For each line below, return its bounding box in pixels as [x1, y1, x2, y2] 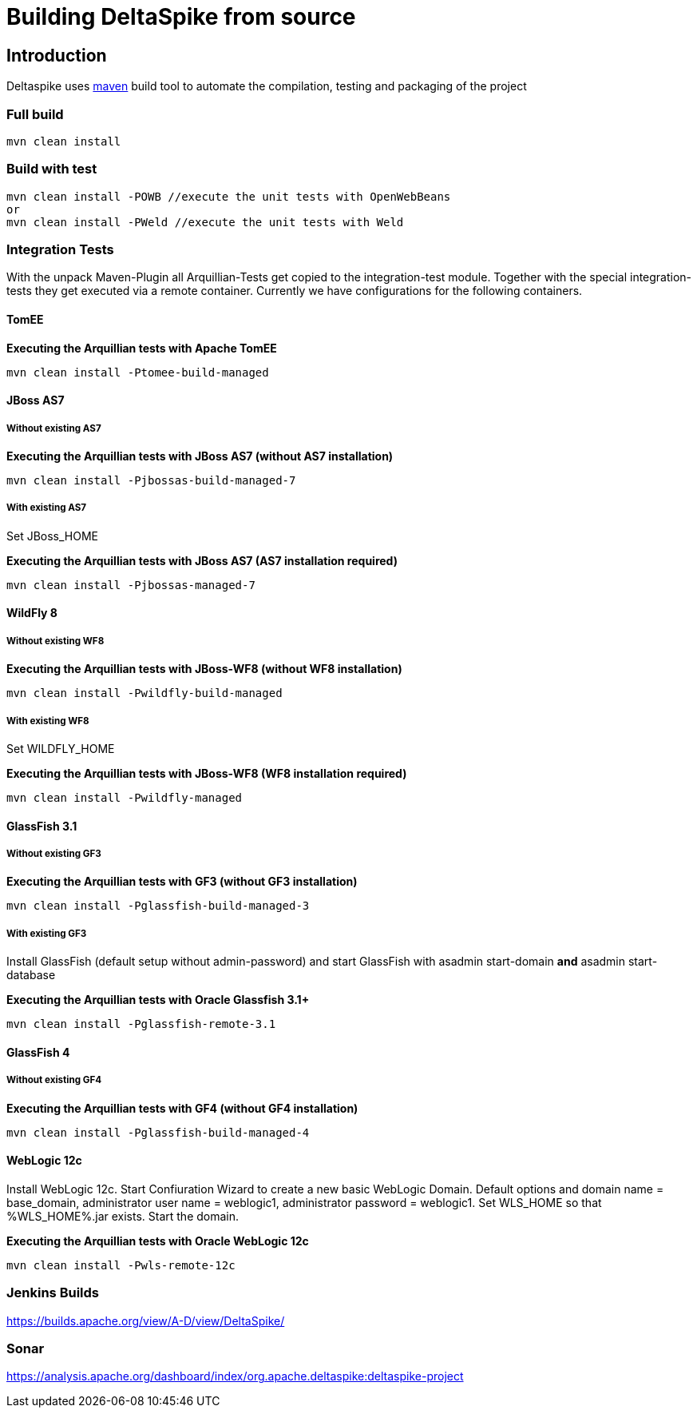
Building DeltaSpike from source [6, 3, 356, 30]
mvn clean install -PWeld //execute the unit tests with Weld [6, 215, 404, 229]
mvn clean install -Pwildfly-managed [6, 791, 243, 804]
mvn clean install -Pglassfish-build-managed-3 [6, 899, 310, 913]
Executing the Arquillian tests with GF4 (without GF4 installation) [6, 1101, 358, 1115]
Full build [6, 106, 64, 122]
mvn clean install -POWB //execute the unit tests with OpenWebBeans [6, 189, 451, 203]
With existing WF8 [6, 715, 89, 727]
